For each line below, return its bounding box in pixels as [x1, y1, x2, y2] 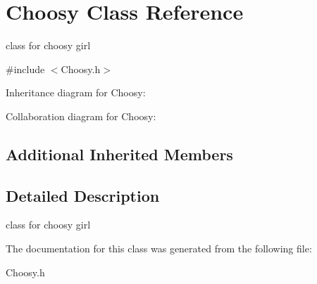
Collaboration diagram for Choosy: [6, 108, 156, 123]
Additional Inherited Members [6, 143, 233, 164]
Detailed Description [6, 184, 160, 206]
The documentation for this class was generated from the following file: [6, 241, 312, 256]
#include [6, 61, 45, 76]
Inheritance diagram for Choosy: [6, 85, 146, 100]
